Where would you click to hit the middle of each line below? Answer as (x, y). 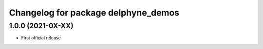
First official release (41, 38)
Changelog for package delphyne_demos (94, 13)
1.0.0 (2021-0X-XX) (41, 26)
